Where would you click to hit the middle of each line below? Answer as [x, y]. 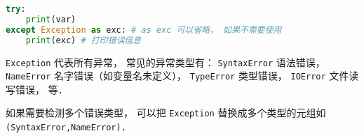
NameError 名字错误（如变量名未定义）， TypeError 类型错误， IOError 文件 [177, 76]
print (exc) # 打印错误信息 [83, 40]
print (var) [51, 19]
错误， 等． [41, 89]
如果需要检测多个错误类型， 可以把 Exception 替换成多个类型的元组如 [166, 113]
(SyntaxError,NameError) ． [68, 127]
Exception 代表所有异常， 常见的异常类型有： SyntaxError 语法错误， [166, 62]
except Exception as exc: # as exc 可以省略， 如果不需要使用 [144, 30]
